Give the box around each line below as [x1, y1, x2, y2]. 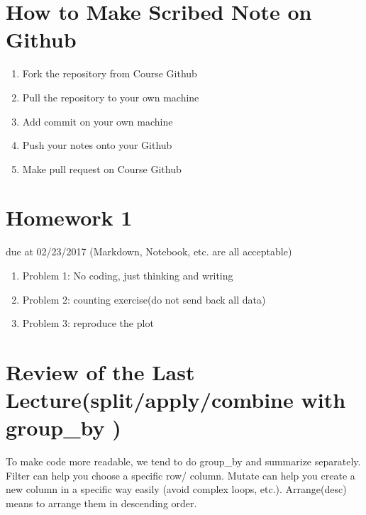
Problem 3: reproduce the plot [22, 316, 154, 331]
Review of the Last [6, 357, 195, 386]
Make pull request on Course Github [22, 161, 182, 176]
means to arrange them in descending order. [6, 496, 197, 511]
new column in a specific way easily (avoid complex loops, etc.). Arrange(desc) [6, 482, 347, 497]
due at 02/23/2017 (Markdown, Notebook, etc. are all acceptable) [6, 244, 292, 259]
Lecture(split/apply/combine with [6, 385, 346, 414]
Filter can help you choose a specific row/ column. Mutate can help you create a [6, 467, 355, 482]
